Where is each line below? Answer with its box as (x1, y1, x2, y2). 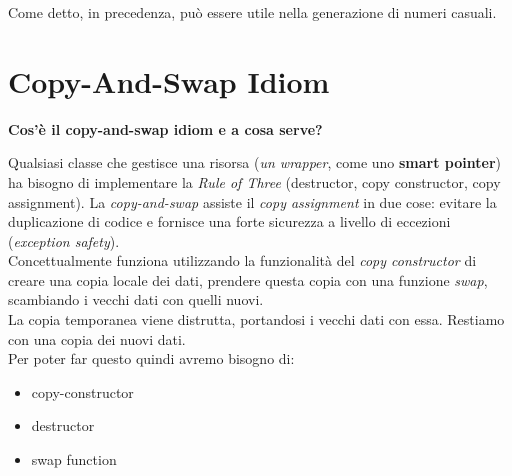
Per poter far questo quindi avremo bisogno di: (8, 348, 295, 369)
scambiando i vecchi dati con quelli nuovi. (8, 289, 264, 310)
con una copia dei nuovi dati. (8, 328, 186, 349)
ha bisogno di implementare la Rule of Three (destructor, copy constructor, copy (8, 171, 501, 192)
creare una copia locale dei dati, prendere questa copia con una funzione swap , (8, 269, 488, 290)
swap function (31, 449, 117, 470)
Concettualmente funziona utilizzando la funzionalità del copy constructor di (8, 250, 477, 271)
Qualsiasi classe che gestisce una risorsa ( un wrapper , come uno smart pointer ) (8, 152, 501, 173)
